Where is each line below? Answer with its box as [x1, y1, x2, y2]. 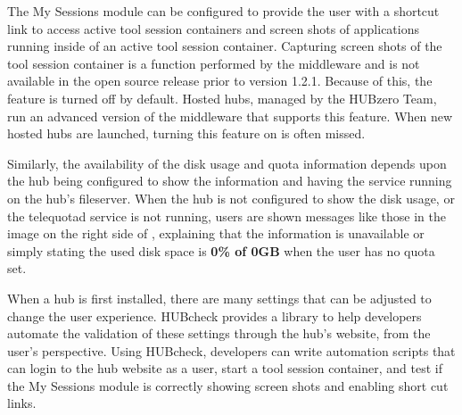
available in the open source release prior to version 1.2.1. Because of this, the [7, 71, 433, 90]
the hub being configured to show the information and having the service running [7, 171, 452, 190]
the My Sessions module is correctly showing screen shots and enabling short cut [7, 376, 449, 394]
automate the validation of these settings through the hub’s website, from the [7, 324, 431, 343]
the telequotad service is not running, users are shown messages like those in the [7, 206, 446, 225]
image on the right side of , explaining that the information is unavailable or [7, 224, 425, 243]
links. [7, 394, 37, 412]
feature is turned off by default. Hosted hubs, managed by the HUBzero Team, [7, 88, 437, 107]
